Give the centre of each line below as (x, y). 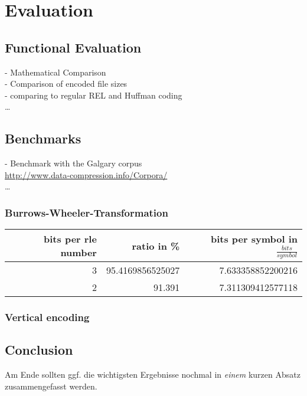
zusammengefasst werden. (51, 386)
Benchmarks (43, 138)
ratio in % (156, 246)
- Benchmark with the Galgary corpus (74, 163)
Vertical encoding (47, 317)
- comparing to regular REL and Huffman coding (94, 95)
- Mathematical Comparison (55, 72)
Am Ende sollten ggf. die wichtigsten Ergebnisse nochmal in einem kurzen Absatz (153, 374)
